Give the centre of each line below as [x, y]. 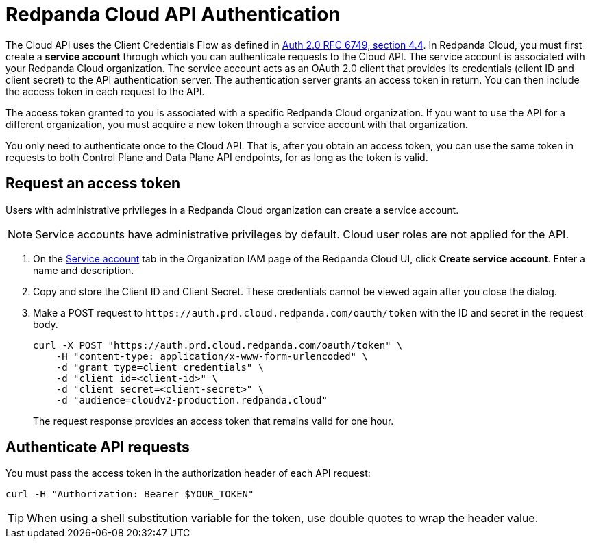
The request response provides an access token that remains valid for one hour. [213, 421]
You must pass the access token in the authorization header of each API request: [188, 473]
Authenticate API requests [98, 447]
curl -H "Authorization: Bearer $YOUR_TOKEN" [130, 494]
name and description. [84, 270]
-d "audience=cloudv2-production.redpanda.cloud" [192, 400]
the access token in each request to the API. [105, 91]
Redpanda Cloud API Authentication [173, 14]
